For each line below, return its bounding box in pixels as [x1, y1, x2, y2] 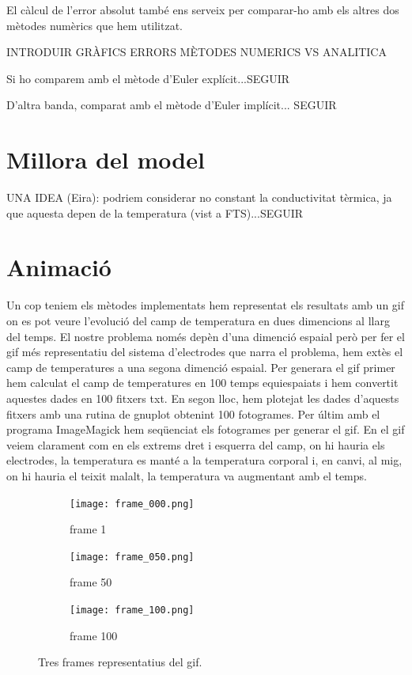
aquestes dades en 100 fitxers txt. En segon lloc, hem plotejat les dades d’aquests [6, 389, 399, 406]
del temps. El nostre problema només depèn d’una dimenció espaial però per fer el [6, 328, 405, 344]
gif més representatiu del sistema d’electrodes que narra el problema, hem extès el [6, 343, 403, 360]
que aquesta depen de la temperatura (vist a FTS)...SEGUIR [6, 204, 304, 221]
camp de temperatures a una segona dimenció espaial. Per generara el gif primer [6, 358, 395, 375]
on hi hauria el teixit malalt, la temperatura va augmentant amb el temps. [6, 467, 367, 483]
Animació [6, 251, 112, 283]
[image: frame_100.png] [70, 605, 195, 616]
